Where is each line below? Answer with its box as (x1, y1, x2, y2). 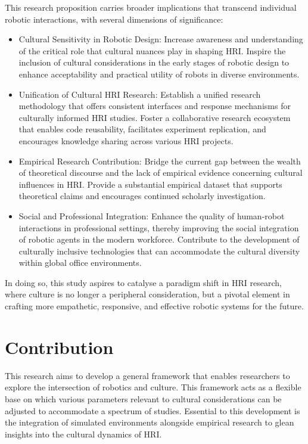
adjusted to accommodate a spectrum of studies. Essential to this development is (5, 404, 300, 417)
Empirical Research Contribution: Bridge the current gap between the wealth (18, 154, 301, 167)
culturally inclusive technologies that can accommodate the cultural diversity (18, 244, 300, 257)
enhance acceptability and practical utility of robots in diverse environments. (18, 67, 300, 80)
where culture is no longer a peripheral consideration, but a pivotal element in (5, 288, 290, 300)
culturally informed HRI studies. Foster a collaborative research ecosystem (18, 111, 291, 123)
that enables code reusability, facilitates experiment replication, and (18, 123, 266, 135)
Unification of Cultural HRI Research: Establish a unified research (18, 88, 261, 100)
